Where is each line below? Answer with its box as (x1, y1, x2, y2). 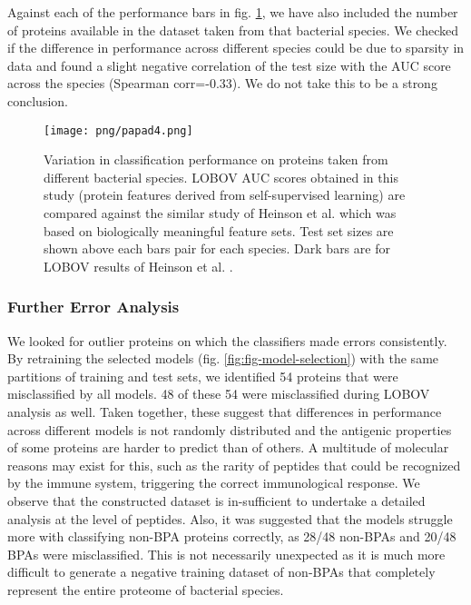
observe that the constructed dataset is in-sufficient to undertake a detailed (7, 491, 426, 510)
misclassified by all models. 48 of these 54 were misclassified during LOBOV (7, 384, 430, 403)
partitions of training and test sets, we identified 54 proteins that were (7, 366, 398, 385)
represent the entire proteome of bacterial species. (7, 580, 284, 599)
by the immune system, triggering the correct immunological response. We (7, 473, 420, 492)
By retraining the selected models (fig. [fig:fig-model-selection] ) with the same (7, 349, 439, 368)
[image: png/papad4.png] (44, 124, 193, 137)
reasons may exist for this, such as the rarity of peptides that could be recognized (7, 455, 461, 474)
